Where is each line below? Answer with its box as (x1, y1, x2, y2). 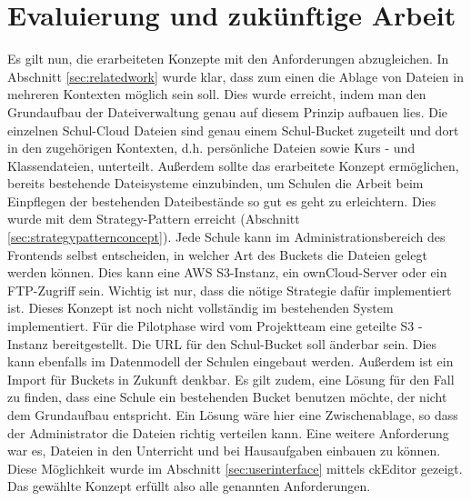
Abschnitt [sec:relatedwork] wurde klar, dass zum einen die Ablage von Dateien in (7, 66, 464, 85)
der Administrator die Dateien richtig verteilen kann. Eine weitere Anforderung (7, 423, 449, 442)
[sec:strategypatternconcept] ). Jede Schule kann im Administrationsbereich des (7, 227, 446, 246)
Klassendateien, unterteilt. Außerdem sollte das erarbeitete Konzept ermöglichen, (7, 155, 459, 175)
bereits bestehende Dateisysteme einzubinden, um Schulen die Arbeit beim (7, 174, 424, 193)
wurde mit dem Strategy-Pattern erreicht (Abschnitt (7, 209, 300, 228)
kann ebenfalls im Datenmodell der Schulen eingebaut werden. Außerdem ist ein (7, 352, 454, 371)
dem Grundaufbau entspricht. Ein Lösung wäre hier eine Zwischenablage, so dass (7, 406, 458, 424)
